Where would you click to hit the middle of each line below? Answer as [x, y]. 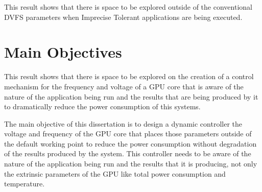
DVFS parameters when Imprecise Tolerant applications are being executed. [123, 17]
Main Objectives [63, 52]
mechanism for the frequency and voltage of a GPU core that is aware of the [124, 86]
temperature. [25, 184]
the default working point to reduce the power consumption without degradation [130, 143]
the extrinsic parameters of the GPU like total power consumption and [115, 173]
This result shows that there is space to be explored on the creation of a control [129, 76]
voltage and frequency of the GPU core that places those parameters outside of [128, 134]
